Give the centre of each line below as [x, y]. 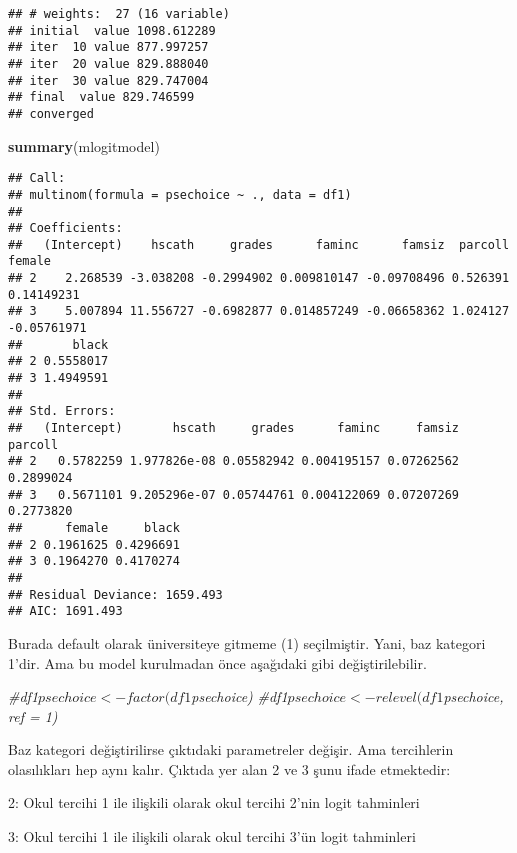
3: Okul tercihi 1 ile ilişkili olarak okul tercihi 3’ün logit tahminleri [212, 836]
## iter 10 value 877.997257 [108, 47]
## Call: [37, 178]
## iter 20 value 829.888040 [108, 63]
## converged [51, 113]
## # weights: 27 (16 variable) [119, 14]
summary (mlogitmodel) [84, 145]
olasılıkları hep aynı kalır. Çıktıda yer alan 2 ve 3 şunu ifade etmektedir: [229, 768]
